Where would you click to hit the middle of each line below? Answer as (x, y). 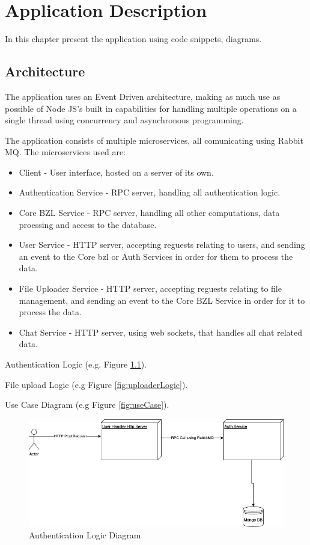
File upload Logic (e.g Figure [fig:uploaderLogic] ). (96, 384)
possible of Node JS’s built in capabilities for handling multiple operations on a (151, 108)
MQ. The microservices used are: (65, 152)
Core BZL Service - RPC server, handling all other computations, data (149, 213)
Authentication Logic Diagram (85, 535)
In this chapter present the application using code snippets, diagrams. (133, 39)
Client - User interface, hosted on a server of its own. (116, 172)
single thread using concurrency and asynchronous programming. (124, 120)
